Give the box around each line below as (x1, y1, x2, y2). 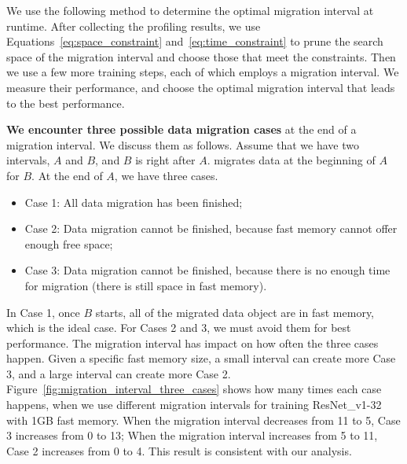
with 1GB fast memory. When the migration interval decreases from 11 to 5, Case (6, 411, 401, 428)
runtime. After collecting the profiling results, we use (6, 17, 261, 34)
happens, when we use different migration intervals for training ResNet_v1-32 (6, 396, 382, 413)
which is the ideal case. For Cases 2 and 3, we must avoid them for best (6, 319, 351, 336)
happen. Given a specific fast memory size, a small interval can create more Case (6, 350, 396, 366)
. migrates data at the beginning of (207, 152, 376, 168)
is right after (135, 152, 196, 168)
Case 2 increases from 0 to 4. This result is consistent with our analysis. (6, 442, 352, 458)
